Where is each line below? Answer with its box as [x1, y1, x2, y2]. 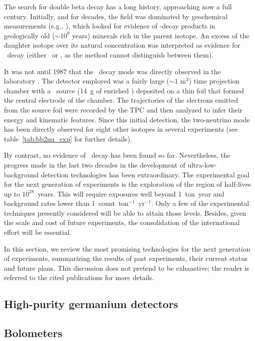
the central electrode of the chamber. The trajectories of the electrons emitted [4, 95, 238, 105]
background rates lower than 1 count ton [4, 198, 129, 208]
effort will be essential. [4, 227, 72, 237]
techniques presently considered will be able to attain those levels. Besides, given [4, 207, 246, 218]
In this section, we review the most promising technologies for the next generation [4, 243, 251, 254]
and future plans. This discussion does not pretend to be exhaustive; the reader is [4, 262, 250, 273]
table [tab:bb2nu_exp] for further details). [4, 133, 132, 143]
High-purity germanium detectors [4, 296, 178, 312]
